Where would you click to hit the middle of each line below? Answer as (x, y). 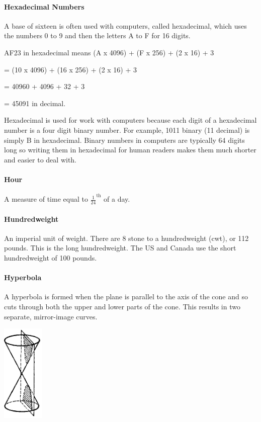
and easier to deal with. (40, 159)
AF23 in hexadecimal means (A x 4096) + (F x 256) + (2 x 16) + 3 (109, 52)
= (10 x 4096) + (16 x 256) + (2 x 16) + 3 (71, 69)
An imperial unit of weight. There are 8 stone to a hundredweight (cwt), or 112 (126, 238)
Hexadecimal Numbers (44, 6)
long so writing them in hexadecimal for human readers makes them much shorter (130, 150)
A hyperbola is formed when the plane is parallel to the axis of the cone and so (126, 297)
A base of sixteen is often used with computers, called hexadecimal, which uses (125, 25)
